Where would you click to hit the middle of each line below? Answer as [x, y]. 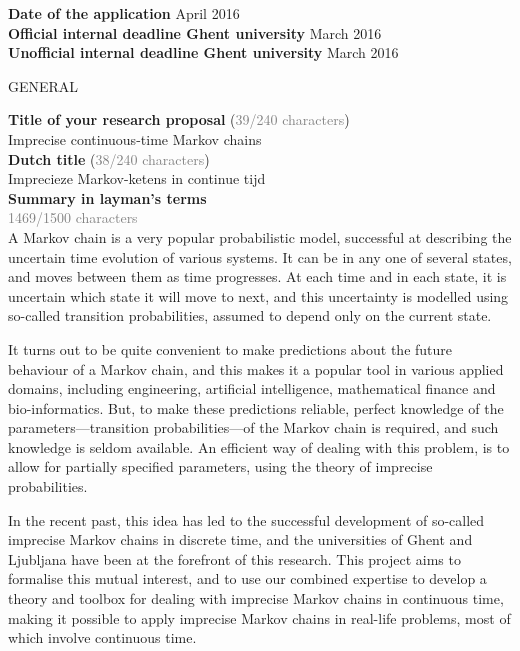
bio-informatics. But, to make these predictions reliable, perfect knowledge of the [256, 407]
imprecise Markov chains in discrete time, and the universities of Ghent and [240, 539]
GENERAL [43, 85]
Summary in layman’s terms [107, 197]
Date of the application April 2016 [124, 13]
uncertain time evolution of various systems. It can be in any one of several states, [260, 256]
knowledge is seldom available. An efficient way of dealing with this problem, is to [259, 446]
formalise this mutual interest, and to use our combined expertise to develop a [247, 578]
